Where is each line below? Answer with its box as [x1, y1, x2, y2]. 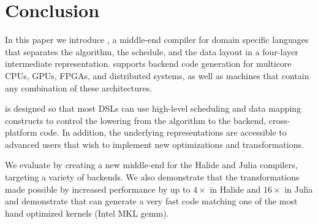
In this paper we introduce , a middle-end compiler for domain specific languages [5, 33, 309, 46]
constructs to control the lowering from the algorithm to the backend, [5, 114, 267, 126]
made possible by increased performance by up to [5, 182, 191, 195]
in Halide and [210, 182, 261, 195]
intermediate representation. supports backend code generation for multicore [5, 57, 292, 70]
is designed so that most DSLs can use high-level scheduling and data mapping [5, 102, 301, 115]
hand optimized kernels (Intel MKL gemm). [5, 206, 169, 219]
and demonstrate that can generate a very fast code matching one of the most [5, 195, 298, 207]
